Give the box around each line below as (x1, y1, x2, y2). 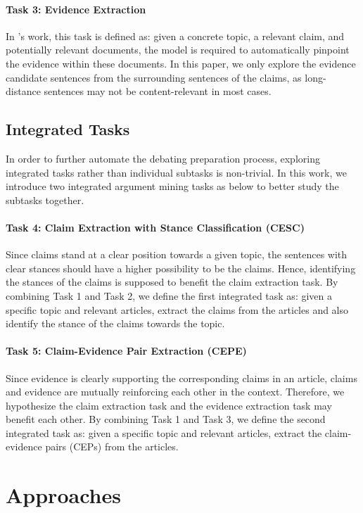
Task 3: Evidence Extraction (6, 1, 146, 16)
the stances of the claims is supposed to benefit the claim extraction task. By (6, 274, 338, 289)
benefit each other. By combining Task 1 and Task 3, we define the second (6, 412, 326, 426)
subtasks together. (6, 192, 84, 207)
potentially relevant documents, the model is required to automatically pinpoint (6, 42, 350, 57)
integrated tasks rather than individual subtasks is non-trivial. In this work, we (6, 165, 347, 179)
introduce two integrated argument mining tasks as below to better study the (6, 179, 339, 194)
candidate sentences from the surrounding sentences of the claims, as (6, 70, 302, 84)
